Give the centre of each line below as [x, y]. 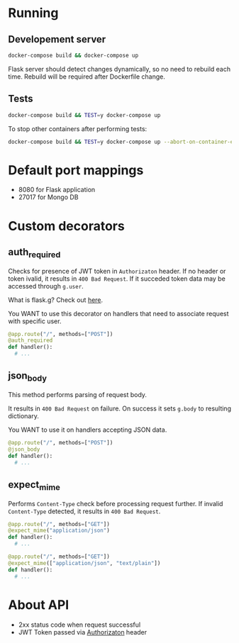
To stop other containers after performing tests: [78, 128]
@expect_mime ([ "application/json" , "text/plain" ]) [84, 563]
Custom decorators [66, 226]
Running [33, 13]
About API [39, 605]
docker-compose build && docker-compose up [73, 55]
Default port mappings [76, 170]
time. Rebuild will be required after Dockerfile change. [87, 77]
